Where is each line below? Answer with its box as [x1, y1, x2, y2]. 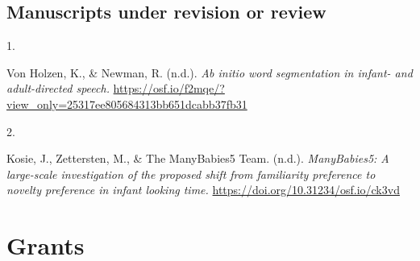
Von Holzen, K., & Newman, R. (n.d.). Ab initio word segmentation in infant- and [6, 64, 413, 81]
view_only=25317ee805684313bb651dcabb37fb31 [6, 95, 247, 112]
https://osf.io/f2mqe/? [113, 80, 225, 97]
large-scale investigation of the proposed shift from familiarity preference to [6, 165, 376, 182]
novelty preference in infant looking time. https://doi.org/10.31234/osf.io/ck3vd [6, 181, 400, 198]
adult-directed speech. [6, 80, 110, 97]
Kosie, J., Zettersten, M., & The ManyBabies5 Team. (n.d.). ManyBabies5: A [6, 150, 389, 167]
